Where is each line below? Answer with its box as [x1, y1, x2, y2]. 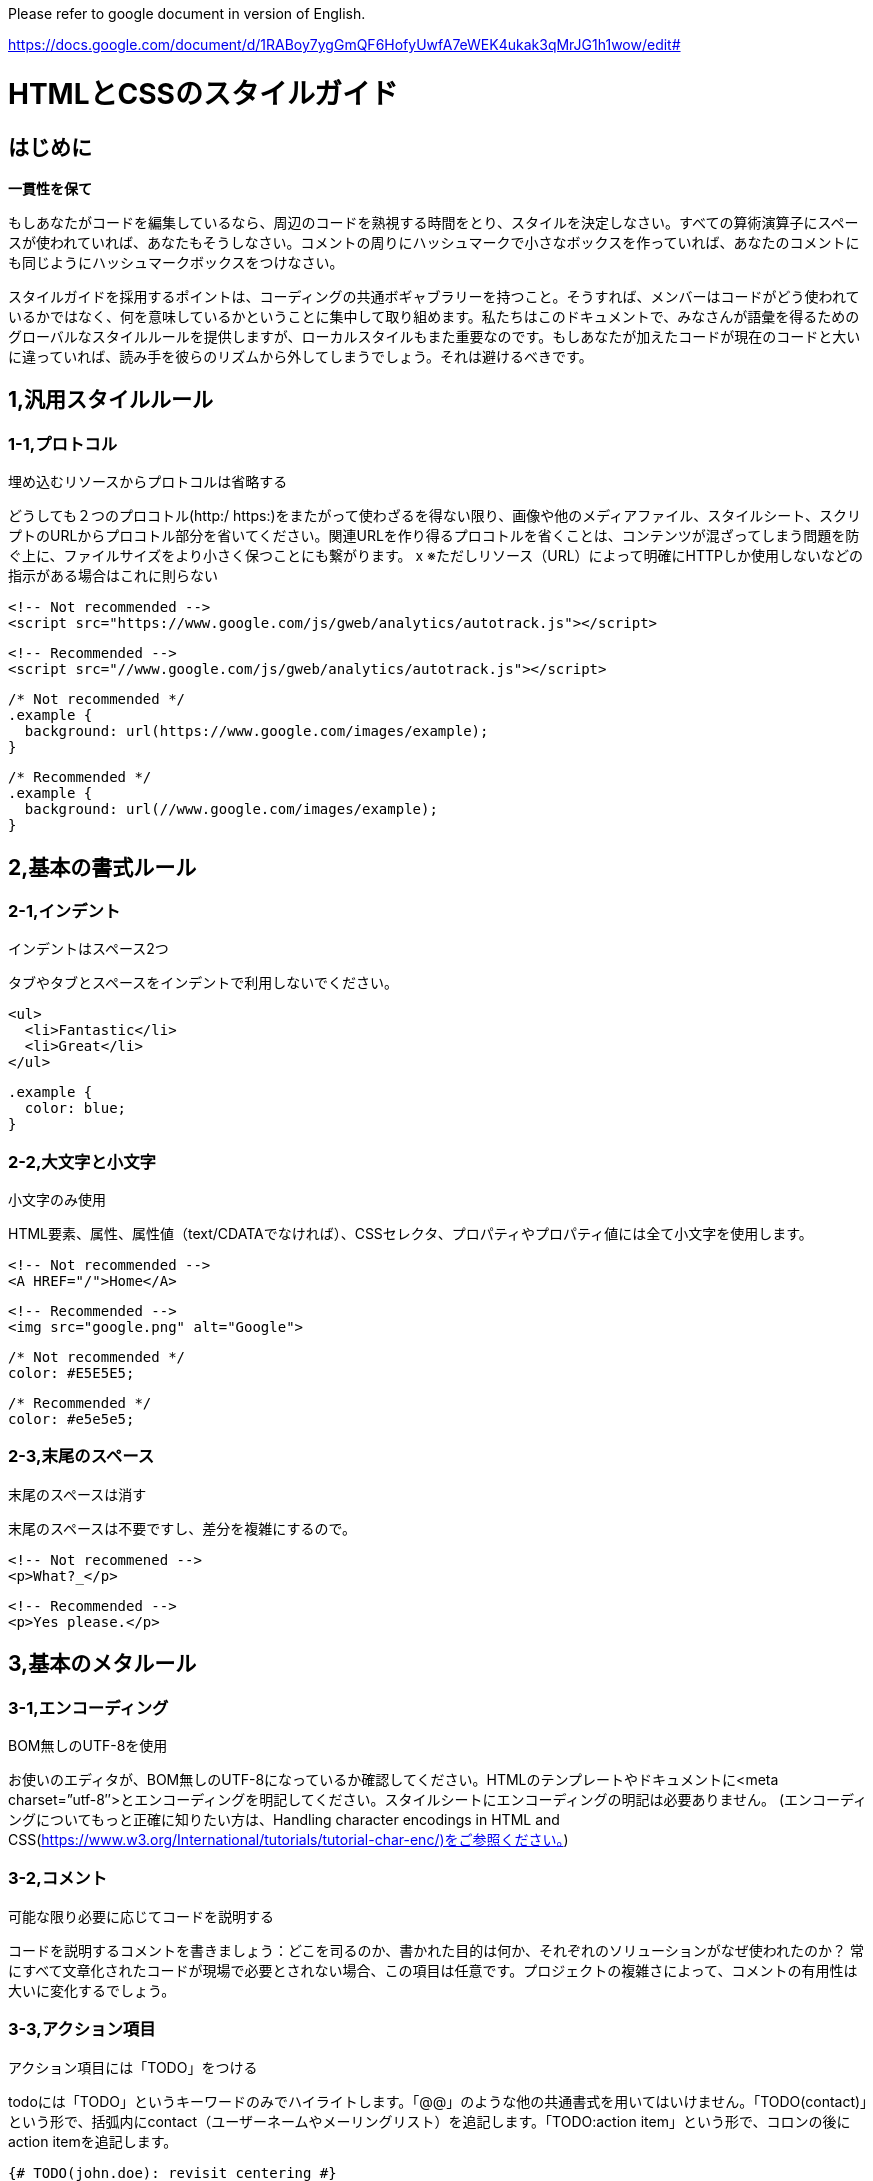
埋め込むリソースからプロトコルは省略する [8, 473, 288, 491]
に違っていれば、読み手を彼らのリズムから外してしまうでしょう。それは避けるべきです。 [8, 347, 593, 365]
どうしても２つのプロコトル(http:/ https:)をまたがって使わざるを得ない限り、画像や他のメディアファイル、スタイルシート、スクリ [8, 507, 862, 525]
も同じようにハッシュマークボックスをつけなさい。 [8, 253, 344, 271]
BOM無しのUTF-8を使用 [8, 1737, 168, 1755]
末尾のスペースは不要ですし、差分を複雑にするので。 [8, 1519, 356, 1537]
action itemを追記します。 [8, 2132, 178, 2150]
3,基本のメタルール [8, 1651, 197, 1677]
